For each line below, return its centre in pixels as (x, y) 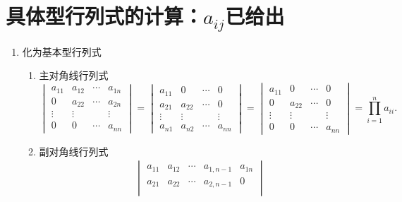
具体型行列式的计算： (105, 16)
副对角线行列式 (74, 151)
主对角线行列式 (74, 75)
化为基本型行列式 (62, 51)
